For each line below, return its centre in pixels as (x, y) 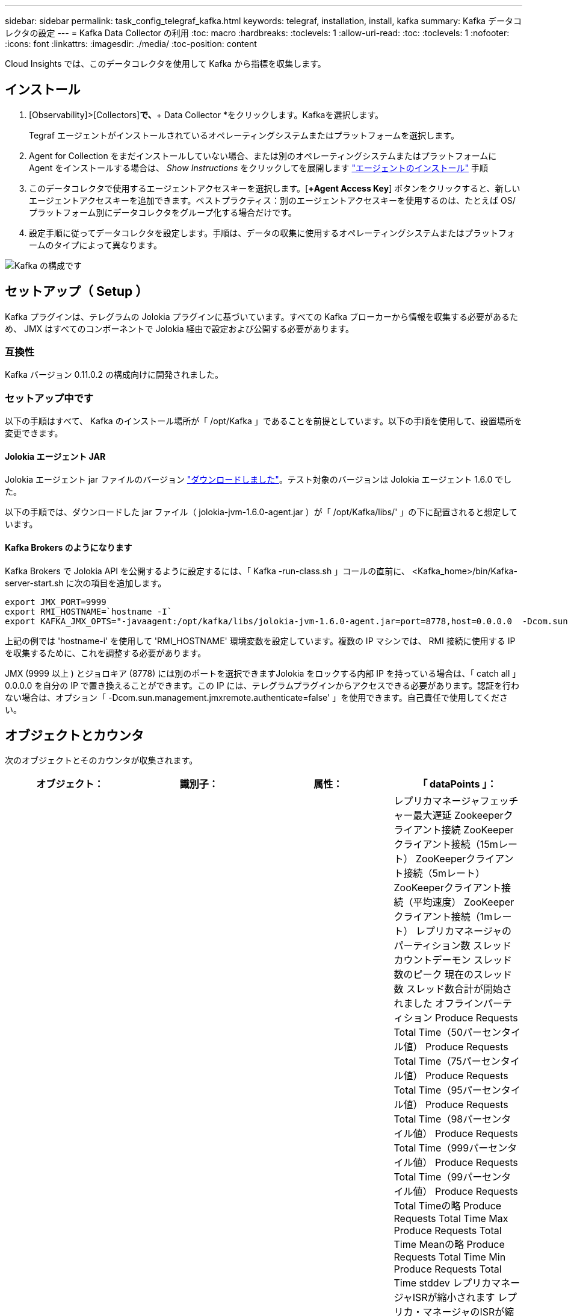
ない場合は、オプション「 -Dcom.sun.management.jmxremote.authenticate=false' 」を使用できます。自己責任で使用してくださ (256, 697)
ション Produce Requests (461, 1018)
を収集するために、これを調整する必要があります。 (106, 653)
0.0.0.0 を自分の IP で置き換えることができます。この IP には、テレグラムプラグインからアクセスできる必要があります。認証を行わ (262, 685)
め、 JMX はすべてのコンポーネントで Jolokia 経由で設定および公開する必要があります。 (180, 328)
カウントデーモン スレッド (453, 960)
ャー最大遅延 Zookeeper (449, 816)
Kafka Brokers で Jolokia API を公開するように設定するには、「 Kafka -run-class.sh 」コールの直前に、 (207, 571)
